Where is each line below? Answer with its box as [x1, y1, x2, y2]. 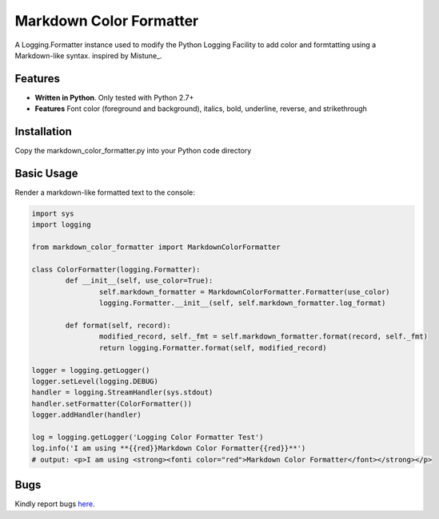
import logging [31, 220, 91, 229]
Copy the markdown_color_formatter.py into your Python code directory [14, 146, 252, 156]
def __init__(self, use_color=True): [65, 276, 214, 285]
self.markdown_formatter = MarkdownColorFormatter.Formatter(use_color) [98, 287, 391, 296]
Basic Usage [14, 166, 78, 180]
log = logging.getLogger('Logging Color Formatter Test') [31, 432, 264, 442]
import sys [31, 209, 74, 219]
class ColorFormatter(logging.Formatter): [31, 264, 201, 274]
